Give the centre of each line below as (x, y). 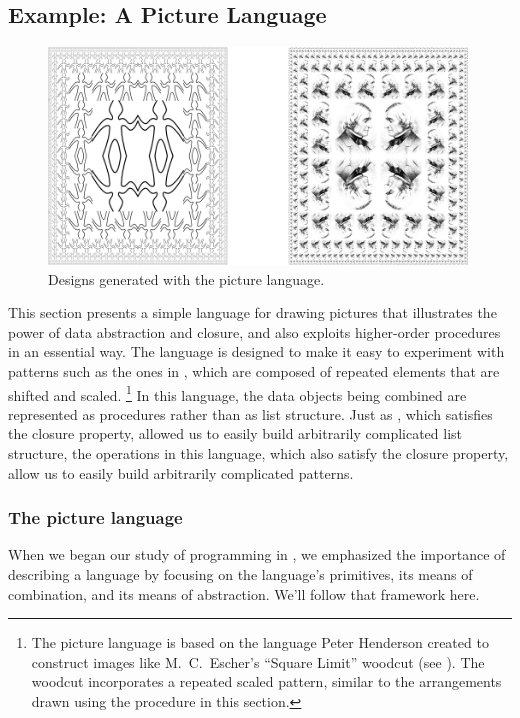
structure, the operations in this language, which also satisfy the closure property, (258, 453)
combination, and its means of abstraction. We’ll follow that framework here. (244, 593)
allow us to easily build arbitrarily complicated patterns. (181, 472)
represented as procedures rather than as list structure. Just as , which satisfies (250, 413)
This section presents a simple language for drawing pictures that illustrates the (252, 312)
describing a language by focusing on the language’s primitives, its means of (240, 574)
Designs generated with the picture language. (186, 278)
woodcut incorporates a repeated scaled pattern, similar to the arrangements (266, 681)
